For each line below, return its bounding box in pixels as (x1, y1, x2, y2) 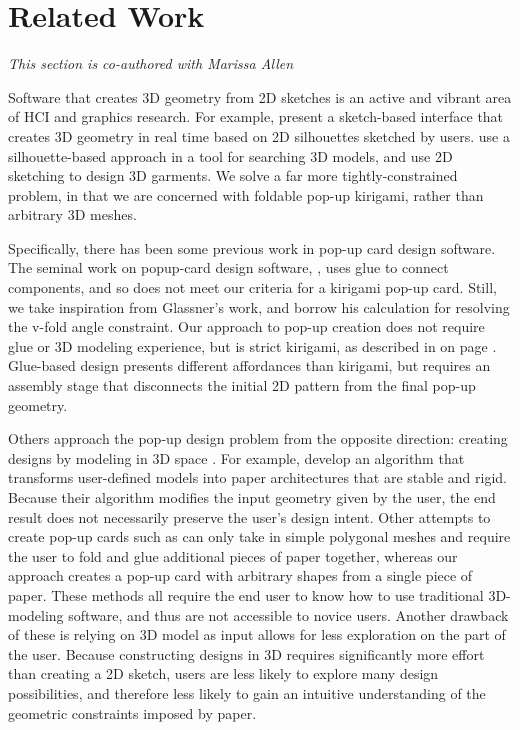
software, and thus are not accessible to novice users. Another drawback (68, 604, 509, 625)
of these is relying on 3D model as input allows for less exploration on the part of (8, 624, 506, 645)
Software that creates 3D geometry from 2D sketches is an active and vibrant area (8, 86, 512, 107)
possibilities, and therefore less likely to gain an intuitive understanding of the (8, 682, 486, 703)
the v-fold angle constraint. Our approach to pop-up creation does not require (8, 316, 485, 337)
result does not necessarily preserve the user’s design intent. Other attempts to (8, 506, 491, 527)
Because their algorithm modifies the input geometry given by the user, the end (8, 487, 496, 507)
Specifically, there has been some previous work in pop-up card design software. (8, 237, 496, 258)
